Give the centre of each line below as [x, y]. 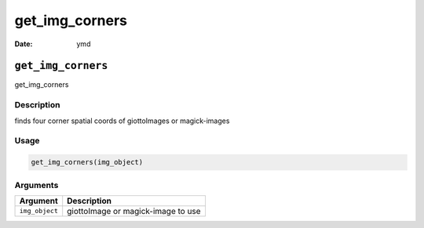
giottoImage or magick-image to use [134, 211]
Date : [24, 44]
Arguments [37, 185]
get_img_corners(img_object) [87, 162]
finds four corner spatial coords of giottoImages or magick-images [122, 121]
